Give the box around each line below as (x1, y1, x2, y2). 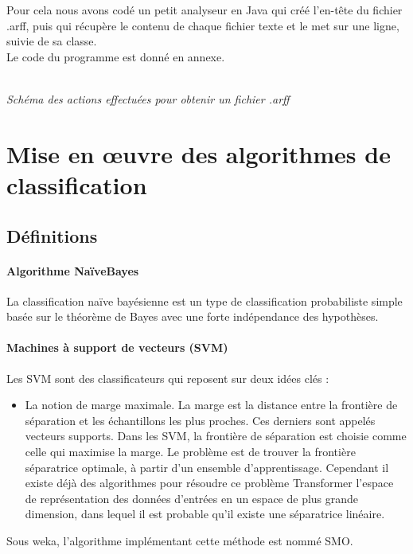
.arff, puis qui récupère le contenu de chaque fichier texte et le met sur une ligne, (6, 17, 399, 33)
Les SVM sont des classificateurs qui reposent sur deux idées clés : (6, 369, 329, 386)
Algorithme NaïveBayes (6, 262, 139, 279)
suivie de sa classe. (6, 33, 97, 49)
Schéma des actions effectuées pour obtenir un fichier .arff (6, 90, 290, 107)
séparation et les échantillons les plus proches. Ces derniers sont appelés (25, 412, 376, 428)
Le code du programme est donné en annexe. (6, 48, 225, 64)
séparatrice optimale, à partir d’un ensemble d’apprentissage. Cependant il (25, 458, 389, 475)
